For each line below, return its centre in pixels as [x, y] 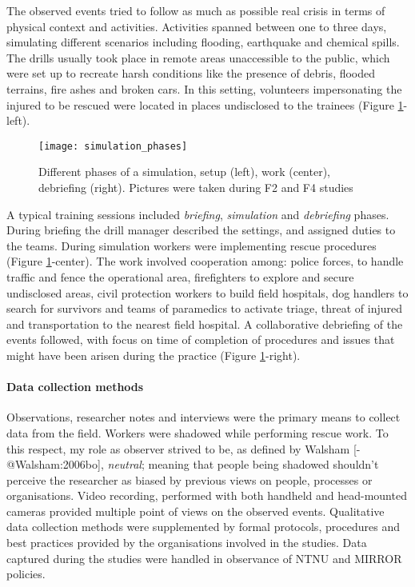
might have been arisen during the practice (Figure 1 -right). [154, 355]
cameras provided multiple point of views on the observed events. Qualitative [196, 511]
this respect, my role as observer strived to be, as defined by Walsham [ [182, 448]
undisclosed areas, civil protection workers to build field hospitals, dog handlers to [207, 292]
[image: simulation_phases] [113, 146]
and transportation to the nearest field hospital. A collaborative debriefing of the [205, 323]
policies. [26, 574]
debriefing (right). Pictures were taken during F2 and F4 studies [196, 187]
